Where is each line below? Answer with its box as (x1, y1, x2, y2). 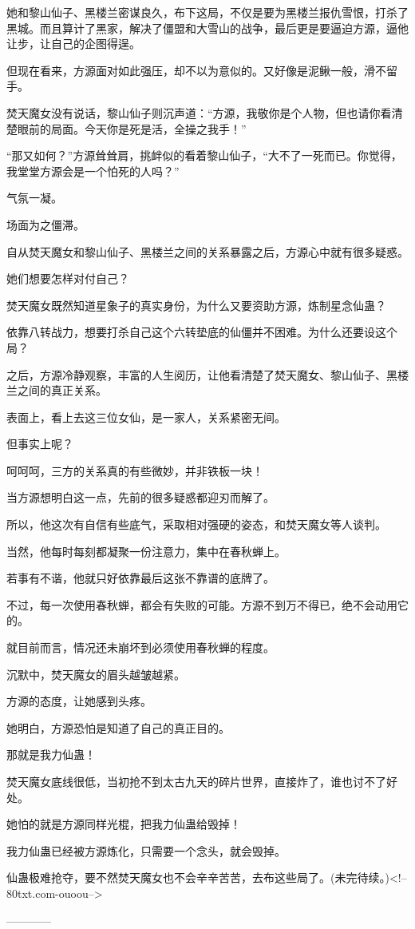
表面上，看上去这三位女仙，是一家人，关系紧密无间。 (6, 408, 286, 425)
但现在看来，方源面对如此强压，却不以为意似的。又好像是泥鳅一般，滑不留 (6, 62, 397, 78)
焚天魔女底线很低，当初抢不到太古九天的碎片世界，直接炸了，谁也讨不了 (6, 773, 386, 789)
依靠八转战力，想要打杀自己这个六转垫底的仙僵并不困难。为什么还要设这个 (6, 324, 397, 340)
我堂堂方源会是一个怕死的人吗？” (6, 162, 180, 179)
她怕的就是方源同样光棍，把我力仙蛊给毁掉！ (6, 816, 241, 832)
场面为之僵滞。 (6, 216, 85, 232)
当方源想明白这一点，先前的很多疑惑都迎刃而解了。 (6, 489, 275, 506)
